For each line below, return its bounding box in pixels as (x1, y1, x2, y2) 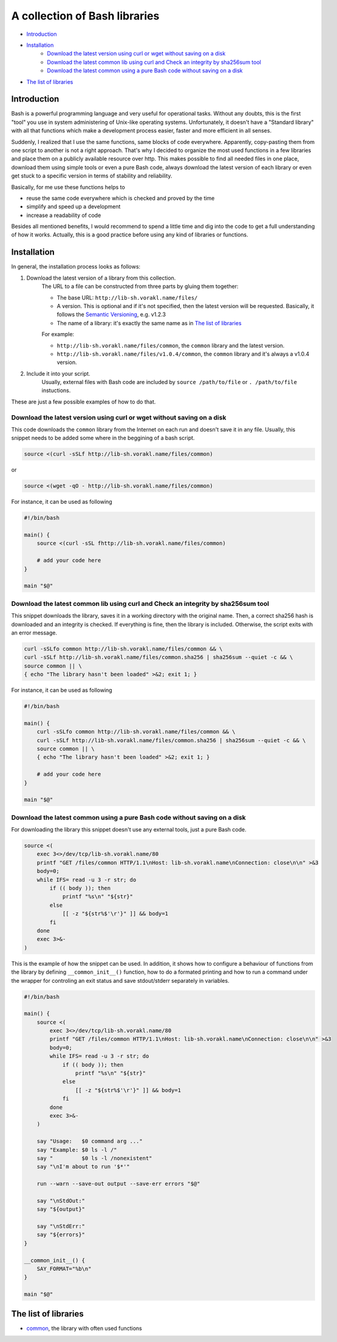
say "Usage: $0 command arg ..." (36, 1138, 143, 1145)
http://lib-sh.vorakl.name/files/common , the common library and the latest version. (56, 342, 285, 349)
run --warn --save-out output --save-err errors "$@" (36, 1180, 200, 1188)
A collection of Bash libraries (11, 9, 160, 22)
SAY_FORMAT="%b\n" (36, 1265, 92, 1273)
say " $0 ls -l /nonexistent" (36, 1155, 152, 1161)
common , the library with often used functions (26, 1324, 142, 1332)
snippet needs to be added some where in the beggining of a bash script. (11, 435, 195, 442)
